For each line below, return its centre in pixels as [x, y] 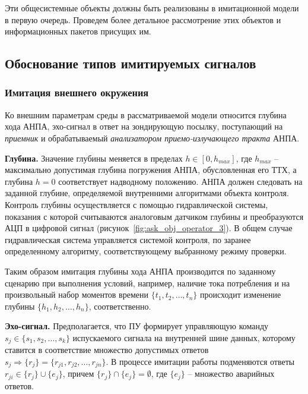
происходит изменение [240, 294]
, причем [78, 373]
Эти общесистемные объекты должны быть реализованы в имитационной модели [152, 8]
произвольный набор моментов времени [77, 294]
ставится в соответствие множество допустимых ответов [107, 350]
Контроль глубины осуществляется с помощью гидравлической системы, [136, 204]
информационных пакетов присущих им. [78, 31]
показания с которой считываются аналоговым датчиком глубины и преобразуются [154, 216]
